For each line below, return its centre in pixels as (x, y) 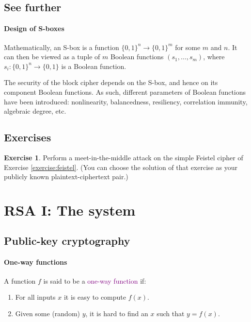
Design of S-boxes (34, 28)
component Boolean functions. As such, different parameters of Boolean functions (125, 92)
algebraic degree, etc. (35, 111)
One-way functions (36, 262)
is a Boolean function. (94, 66)
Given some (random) (48, 313)
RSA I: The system (70, 210)
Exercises (28, 137)
